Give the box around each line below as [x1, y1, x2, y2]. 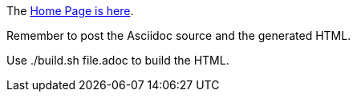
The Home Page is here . [6, 4, 134, 18]
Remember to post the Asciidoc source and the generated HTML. [6, 29, 351, 42]
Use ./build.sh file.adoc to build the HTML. [6, 53, 229, 67]
